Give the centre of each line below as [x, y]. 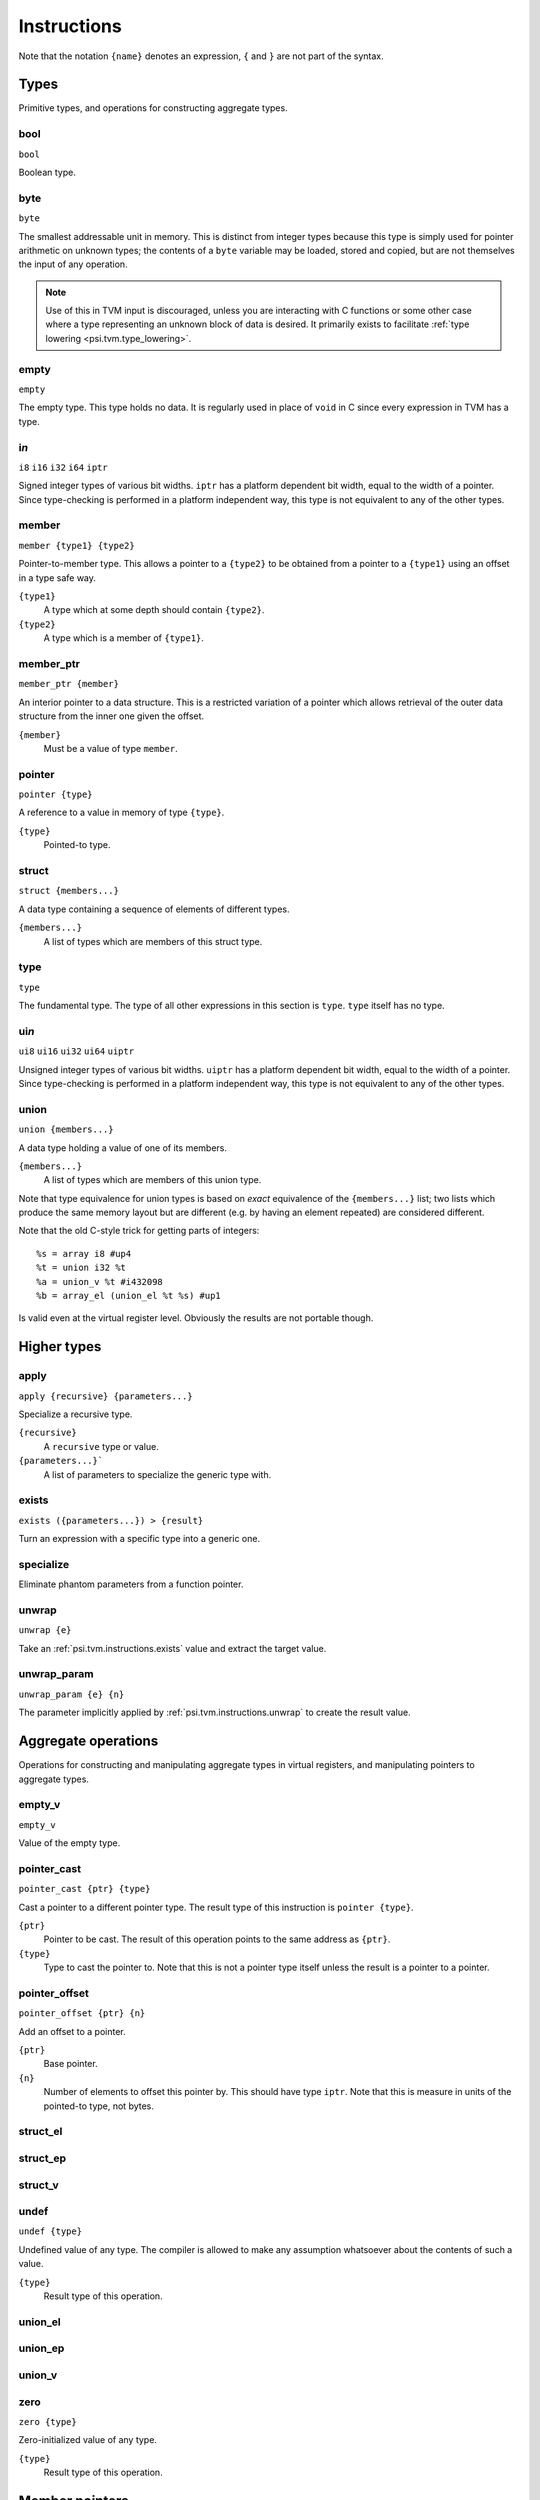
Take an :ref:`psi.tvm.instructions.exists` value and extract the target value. [172, 1648]
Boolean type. [47, 172]
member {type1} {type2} [76, 545]
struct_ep [42, 2158]
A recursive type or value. [101, 1446]
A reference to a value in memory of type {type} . [121, 812]
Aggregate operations [88, 1741]
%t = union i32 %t [81, 1268]
